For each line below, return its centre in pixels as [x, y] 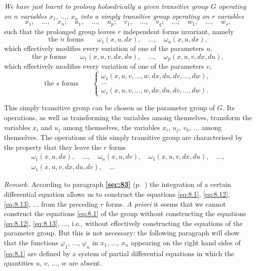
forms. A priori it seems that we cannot [166, 203]
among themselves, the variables [111, 127]
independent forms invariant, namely [179, 31]
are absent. [85, 263]
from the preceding [70, 203]
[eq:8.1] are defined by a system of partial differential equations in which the [119, 253]
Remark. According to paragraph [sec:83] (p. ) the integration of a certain [118, 184]
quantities [19, 263]
